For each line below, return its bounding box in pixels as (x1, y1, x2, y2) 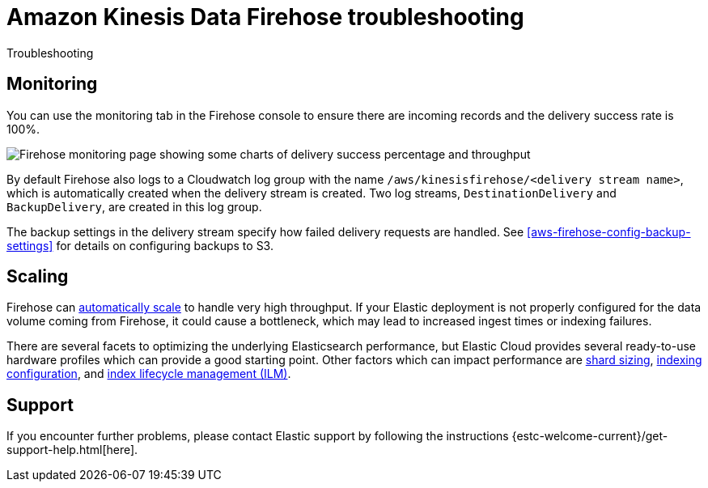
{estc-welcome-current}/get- (511, 429, 668, 443)
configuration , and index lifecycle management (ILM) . (6, 367, 291, 381)
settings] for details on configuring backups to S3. (6, 238, 273, 252)
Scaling (6, 266, 69, 287)
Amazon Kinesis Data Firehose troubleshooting (6, 3, 524, 31)
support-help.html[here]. (6, 443, 138, 457)
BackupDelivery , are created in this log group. (6, 199, 262, 214)
